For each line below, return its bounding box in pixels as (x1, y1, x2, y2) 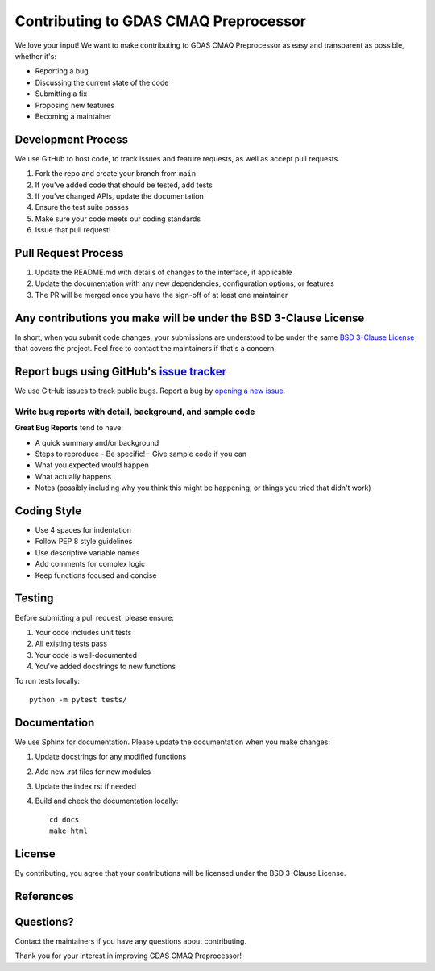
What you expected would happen (35, 460, 149, 470)
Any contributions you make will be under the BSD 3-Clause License (14, 311, 365, 324)
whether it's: (14, 51, 56, 61)
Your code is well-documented (35, 650, 137, 659)
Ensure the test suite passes (35, 203, 129, 212)
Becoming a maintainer (35, 111, 112, 121)
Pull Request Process (14, 246, 124, 260)
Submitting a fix (35, 89, 88, 98)
